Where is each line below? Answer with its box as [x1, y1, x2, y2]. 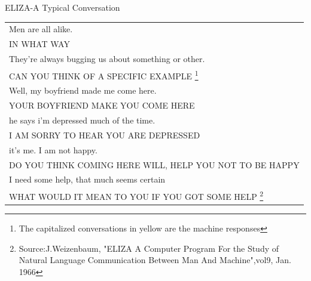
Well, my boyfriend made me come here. [9, 84, 157, 97]
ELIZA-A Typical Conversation [5, 1, 120, 13]
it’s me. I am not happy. [9, 143, 97, 156]
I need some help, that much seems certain [9, 173, 166, 186]
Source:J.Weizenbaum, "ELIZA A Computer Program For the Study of [19, 242, 279, 254]
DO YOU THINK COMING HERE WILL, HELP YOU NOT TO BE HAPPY [9, 158, 300, 171]
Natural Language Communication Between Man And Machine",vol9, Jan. [19, 254, 291, 266]
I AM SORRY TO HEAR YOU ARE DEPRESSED [9, 128, 200, 141]
